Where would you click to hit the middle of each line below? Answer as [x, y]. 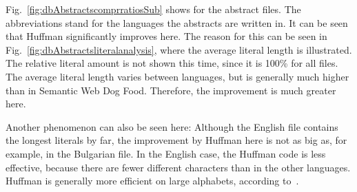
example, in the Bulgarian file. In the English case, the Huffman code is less [166, 153]
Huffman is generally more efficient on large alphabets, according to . [152, 181]
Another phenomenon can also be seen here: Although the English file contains [172, 126]
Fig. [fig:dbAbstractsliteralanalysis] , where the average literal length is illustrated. [179, 49]
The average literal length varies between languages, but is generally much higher [177, 76]
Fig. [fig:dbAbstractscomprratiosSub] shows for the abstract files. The [153, 9]
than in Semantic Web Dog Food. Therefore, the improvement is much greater [171, 90]
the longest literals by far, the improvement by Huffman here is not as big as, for [176, 140]
